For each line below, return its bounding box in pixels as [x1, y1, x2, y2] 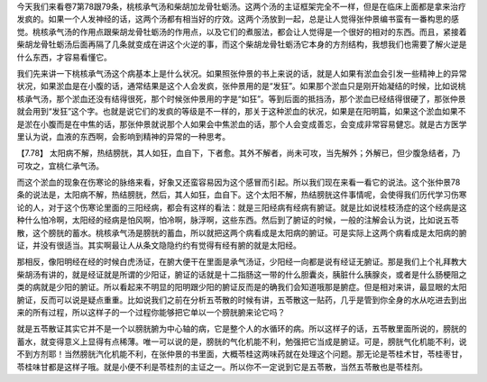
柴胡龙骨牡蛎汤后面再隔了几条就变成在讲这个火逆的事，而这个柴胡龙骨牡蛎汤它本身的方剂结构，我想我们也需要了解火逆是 [16, 39, 467, 50]
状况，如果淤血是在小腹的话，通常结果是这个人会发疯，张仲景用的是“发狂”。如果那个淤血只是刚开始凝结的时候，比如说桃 [16, 81, 466, 92]
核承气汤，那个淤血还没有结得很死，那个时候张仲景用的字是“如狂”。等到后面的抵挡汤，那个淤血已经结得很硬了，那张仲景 [16, 93, 466, 104]
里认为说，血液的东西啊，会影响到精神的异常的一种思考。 [16, 131, 230, 141]
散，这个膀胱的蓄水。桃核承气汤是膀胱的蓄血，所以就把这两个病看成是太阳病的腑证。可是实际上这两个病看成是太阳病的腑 [16, 227, 467, 238]
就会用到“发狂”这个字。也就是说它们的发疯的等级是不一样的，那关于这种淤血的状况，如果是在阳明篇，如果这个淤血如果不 [16, 106, 466, 117]
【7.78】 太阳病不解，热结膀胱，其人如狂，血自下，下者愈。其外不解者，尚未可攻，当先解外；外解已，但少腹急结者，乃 [16, 148, 461, 159]
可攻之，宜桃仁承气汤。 [16, 160, 104, 171]
